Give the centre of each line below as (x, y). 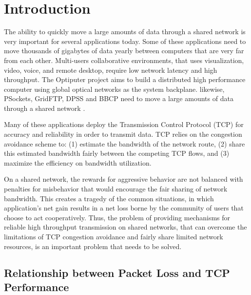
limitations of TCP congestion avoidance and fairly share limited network (114, 236)
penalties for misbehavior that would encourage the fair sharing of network (116, 189)
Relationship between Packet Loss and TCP (117, 272)
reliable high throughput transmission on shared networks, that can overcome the (125, 227)
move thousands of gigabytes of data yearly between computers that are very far (124, 51)
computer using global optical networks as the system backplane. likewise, (114, 89)
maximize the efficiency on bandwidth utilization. (78, 162)
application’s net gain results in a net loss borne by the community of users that (124, 208)
